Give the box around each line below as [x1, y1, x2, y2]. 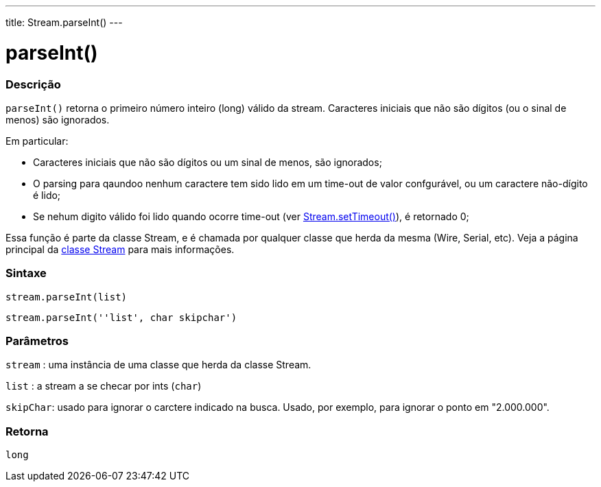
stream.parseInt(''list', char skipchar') [5, 311, 237, 323]
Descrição [5, 77, 61, 91]
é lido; [33, 189, 61, 201]
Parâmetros [5, 334, 69, 348]
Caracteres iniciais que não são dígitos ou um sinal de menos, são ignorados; [33, 156, 382, 168]
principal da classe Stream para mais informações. [5, 243, 235, 255]
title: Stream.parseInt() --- [5, 16, 123, 28]
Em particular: [5, 134, 69, 147]
